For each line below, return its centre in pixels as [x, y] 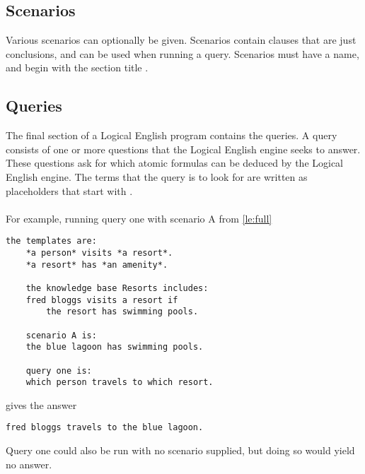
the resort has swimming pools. [122, 312]
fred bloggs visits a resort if [102, 300]
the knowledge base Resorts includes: [117, 288]
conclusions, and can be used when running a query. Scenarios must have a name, [182, 53]
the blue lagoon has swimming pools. [115, 347]
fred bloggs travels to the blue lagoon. [105, 428]
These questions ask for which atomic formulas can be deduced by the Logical [175, 163]
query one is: [59, 371]
